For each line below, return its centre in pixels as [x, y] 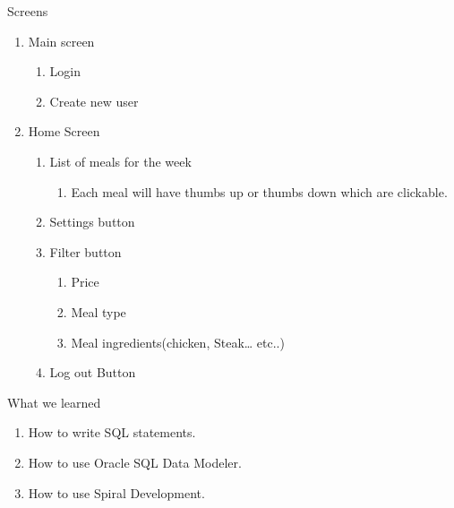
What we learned [54, 402]
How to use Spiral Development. [116, 492]
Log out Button [93, 372]
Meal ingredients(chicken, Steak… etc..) [178, 342]
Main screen [61, 41]
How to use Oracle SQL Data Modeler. [135, 462]
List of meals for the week [120, 161]
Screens [28, 11]
